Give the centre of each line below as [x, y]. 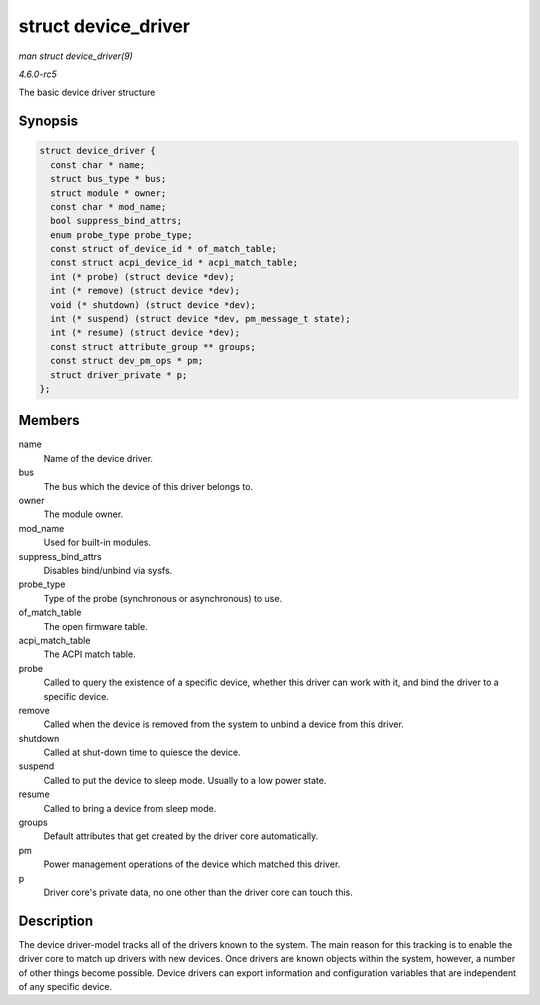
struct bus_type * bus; [108, 179]
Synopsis [48, 121]
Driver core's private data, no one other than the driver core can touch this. [198, 892]
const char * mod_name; [108, 206]
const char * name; [98, 164]
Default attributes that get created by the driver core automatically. [181, 836]
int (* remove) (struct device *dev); [145, 291]
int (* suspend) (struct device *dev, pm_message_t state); [200, 319]
